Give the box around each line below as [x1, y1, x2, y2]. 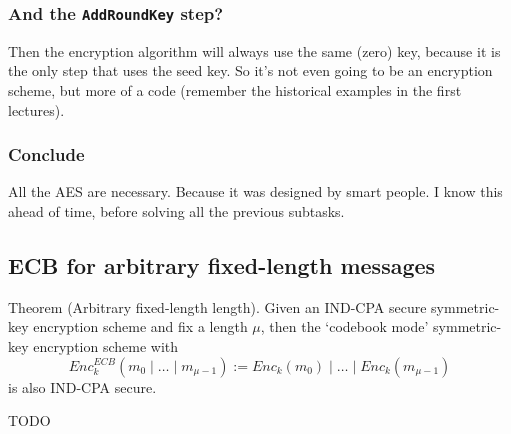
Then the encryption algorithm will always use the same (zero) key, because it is [8, 40, 501, 61]
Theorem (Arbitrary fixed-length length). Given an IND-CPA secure [8, 296, 427, 317]
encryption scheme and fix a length [33, 316, 248, 337]
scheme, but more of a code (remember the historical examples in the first [8, 79, 462, 100]
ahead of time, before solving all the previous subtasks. [8, 200, 345, 221]
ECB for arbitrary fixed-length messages [8, 249, 436, 280]
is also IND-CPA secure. [8, 376, 157, 397]
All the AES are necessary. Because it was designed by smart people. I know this [8, 181, 503, 202]
